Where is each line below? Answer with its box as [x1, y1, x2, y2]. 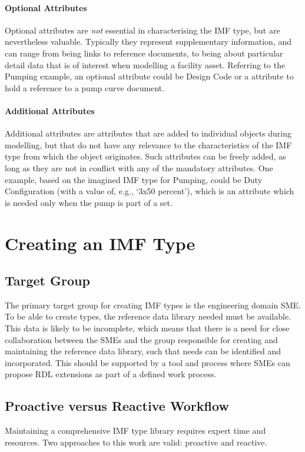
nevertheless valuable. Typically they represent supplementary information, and [5, 35, 292, 48]
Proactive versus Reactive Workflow [5, 397, 229, 415]
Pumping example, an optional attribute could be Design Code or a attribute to [5, 70, 294, 82]
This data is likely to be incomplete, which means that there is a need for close [5, 322, 290, 334]
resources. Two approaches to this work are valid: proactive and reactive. [5, 436, 267, 448]
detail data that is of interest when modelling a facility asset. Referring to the [5, 58, 286, 71]
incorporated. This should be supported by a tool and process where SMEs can [5, 356, 290, 368]
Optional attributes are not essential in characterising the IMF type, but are [5, 24, 280, 36]
